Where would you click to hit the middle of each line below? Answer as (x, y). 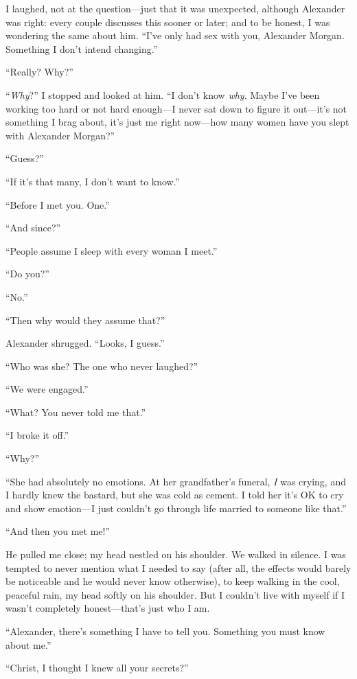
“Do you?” (27, 274)
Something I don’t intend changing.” (82, 48)
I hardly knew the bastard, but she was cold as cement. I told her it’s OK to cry (175, 495)
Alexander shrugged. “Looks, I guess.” (85, 343)
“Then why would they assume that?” (85, 320)
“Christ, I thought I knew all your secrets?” (97, 668)
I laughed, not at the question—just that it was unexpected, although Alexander (175, 8)
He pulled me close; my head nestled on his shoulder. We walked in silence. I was (176, 554)
